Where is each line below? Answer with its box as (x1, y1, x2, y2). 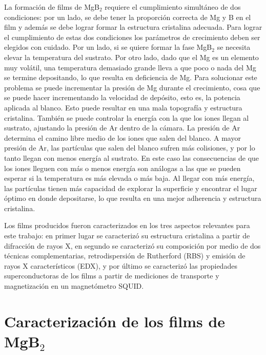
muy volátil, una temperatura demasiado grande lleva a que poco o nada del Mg (4, 62, 256, 72)
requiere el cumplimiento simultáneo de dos (105, 2, 241, 12)
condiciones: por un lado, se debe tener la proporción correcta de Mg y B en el (4, 11, 251, 22)
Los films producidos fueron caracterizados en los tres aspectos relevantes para (4, 220, 250, 231)
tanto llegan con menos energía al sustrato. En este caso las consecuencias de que (4, 152, 259, 163)
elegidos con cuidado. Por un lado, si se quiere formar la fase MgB (4, 42, 212, 52)
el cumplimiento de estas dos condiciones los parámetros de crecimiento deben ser (4, 31, 260, 42)
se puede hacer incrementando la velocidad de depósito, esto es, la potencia (4, 92, 240, 103)
